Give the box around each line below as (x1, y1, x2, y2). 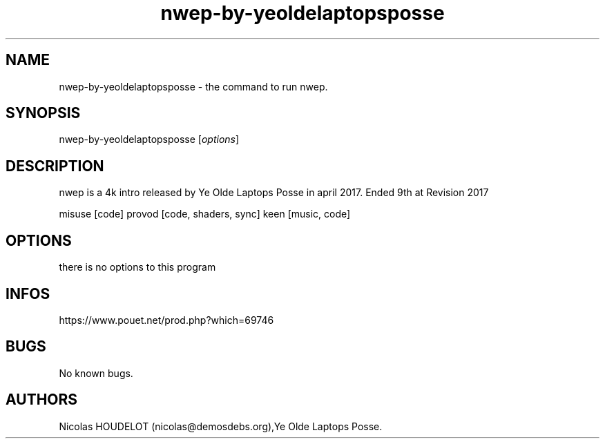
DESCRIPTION (6, 157, 104, 175)
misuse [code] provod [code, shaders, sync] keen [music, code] (59, 208, 351, 220)
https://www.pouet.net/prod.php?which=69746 (59, 313, 274, 326)
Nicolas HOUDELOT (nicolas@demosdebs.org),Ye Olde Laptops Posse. (59, 420, 383, 432)
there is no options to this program (59, 261, 216, 273)
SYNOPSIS (6, 104, 81, 122)
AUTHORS (6, 391, 78, 409)
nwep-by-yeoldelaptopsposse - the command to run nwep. (59, 80, 328, 93)
